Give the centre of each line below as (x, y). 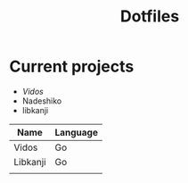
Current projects (72, 67)
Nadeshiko (42, 101)
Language (76, 132)
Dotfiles (150, 17)
